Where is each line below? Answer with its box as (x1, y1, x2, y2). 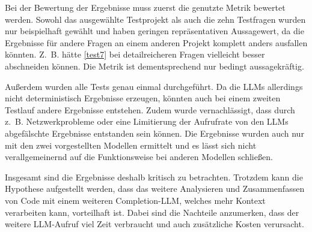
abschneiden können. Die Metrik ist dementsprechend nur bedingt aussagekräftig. (5, 59, 304, 72)
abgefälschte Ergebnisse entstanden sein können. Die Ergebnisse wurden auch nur (5, 126, 304, 139)
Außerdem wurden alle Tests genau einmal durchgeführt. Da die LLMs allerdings (5, 80, 303, 92)
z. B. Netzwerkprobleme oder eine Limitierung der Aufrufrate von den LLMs (5, 115, 289, 128)
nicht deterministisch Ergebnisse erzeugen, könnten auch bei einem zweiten (5, 92, 281, 104)
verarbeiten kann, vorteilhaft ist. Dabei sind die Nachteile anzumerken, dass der (5, 206, 299, 218)
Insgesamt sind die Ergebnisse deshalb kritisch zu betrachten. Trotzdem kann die (5, 170, 303, 183)
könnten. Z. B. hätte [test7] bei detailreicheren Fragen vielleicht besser (5, 48, 265, 61)
